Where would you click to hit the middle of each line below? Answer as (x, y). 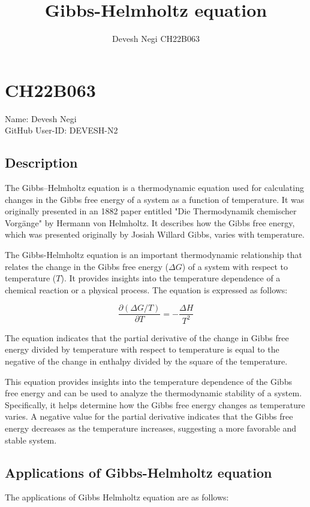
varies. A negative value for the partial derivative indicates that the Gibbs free (149, 416)
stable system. (31, 440)
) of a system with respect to (235, 266)
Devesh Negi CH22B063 (156, 39)
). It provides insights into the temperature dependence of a (171, 278)
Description (41, 163)
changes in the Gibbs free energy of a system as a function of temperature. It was (155, 199)
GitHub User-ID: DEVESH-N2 (61, 130)
